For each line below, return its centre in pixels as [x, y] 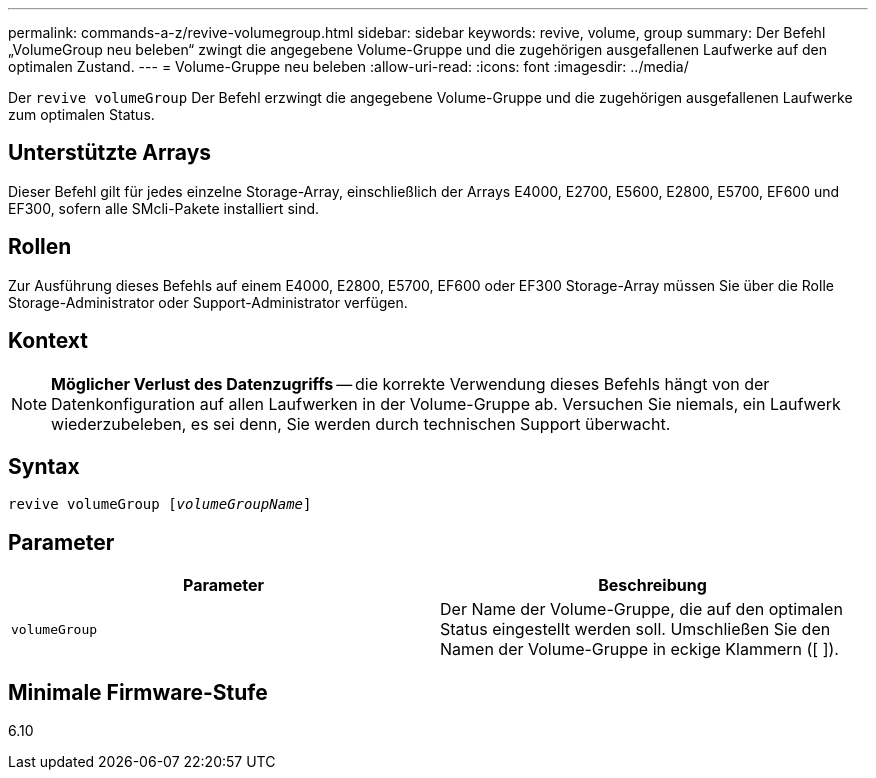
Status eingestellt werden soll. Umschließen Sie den [635, 629]
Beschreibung [652, 585]
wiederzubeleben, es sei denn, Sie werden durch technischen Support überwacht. [361, 423]
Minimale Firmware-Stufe [138, 692]
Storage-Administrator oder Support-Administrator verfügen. [208, 302]
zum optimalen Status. [81, 114]
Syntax [44, 466]
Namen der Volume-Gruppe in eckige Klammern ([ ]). [639, 649]
